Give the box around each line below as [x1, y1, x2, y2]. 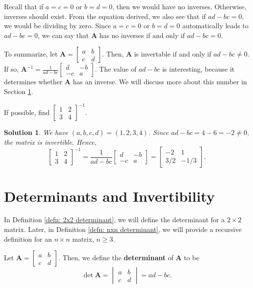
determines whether [4, 77, 62, 87]
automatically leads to [182, 20, 249, 31]
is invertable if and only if [134, 49, 212, 59]
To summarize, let [4, 49, 58, 59]
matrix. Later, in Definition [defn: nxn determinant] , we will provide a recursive [4, 224, 242, 234]
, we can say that [38, 30, 89, 40]
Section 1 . [4, 86, 33, 96]
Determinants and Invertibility [4, 186, 215, 206]
